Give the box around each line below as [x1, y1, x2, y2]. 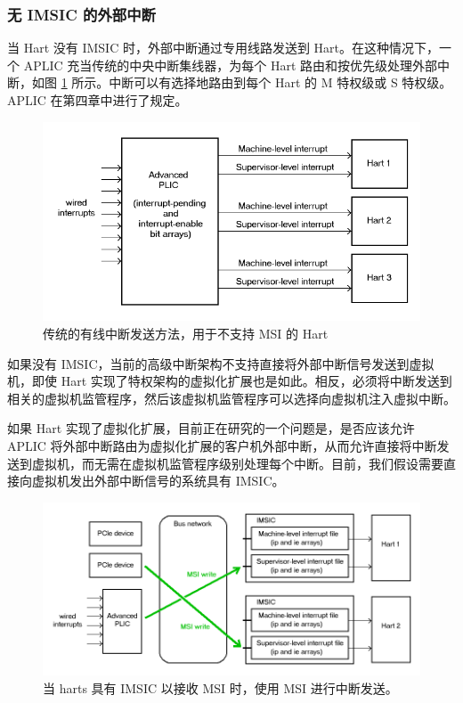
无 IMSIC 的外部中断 [7, 3, 156, 25]
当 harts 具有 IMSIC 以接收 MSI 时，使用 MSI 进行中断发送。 [43, 678, 398, 697]
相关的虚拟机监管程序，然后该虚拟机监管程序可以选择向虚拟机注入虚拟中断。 [7, 388, 456, 407]
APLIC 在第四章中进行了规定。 [7, 91, 188, 109]
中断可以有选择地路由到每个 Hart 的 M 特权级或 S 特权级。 [109, 73, 452, 92]
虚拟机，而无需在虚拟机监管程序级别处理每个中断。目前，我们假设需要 [31, 454, 443, 472]
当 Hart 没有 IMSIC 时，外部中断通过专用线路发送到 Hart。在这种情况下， [7, 38, 440, 57]
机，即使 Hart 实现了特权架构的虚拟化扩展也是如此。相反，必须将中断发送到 [7, 372, 452, 390]
